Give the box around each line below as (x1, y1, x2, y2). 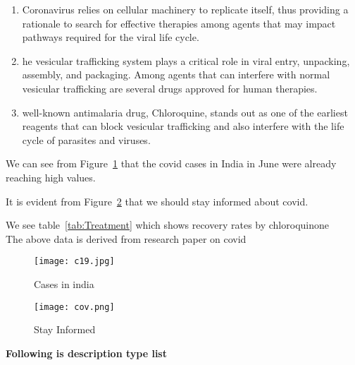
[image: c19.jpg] (34, 256, 115, 267)
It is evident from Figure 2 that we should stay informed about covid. (6, 193, 309, 208)
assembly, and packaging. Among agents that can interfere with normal (22, 67, 330, 82)
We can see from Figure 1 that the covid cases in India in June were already (6, 156, 337, 171)
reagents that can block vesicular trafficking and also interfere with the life (22, 119, 344, 133)
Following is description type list (6, 345, 167, 360)
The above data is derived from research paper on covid (6, 231, 247, 246)
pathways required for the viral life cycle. (22, 30, 199, 44)
